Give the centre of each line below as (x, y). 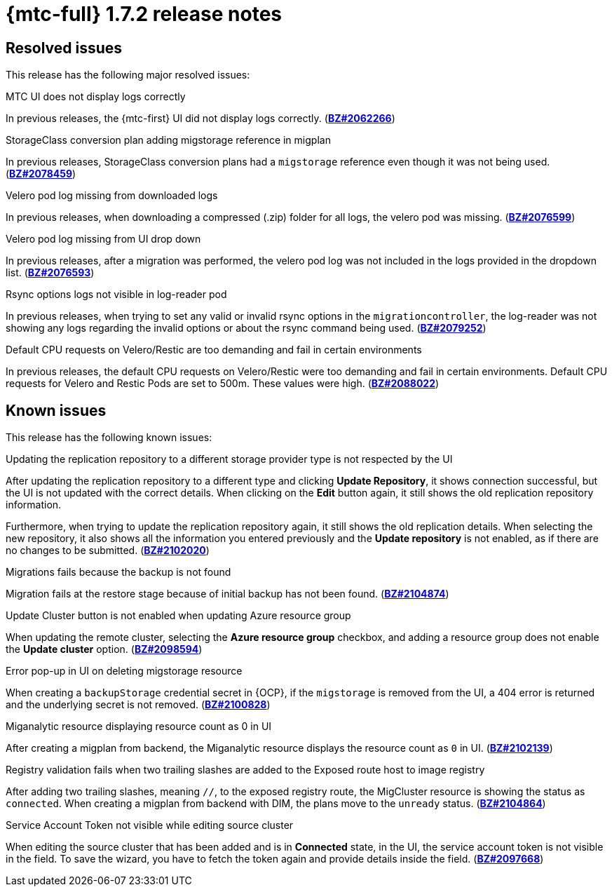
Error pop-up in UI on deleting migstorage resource (124, 671)
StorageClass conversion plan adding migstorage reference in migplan (168, 140)
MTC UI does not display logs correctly (96, 97)
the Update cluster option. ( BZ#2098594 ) (104, 649)
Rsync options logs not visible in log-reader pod (116, 295)
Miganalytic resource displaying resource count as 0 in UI (139, 727)
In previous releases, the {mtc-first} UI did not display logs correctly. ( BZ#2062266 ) (200, 119)
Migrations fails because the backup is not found (118, 572)
